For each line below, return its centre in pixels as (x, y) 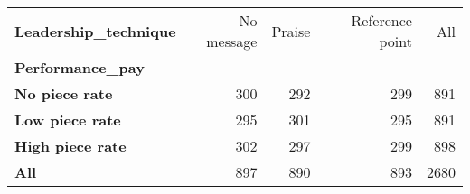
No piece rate (64, 93)
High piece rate (70, 146)
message (232, 41)
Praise (291, 31)
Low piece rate (68, 120)
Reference (381, 20)
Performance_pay (80, 67)
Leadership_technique (95, 31)
